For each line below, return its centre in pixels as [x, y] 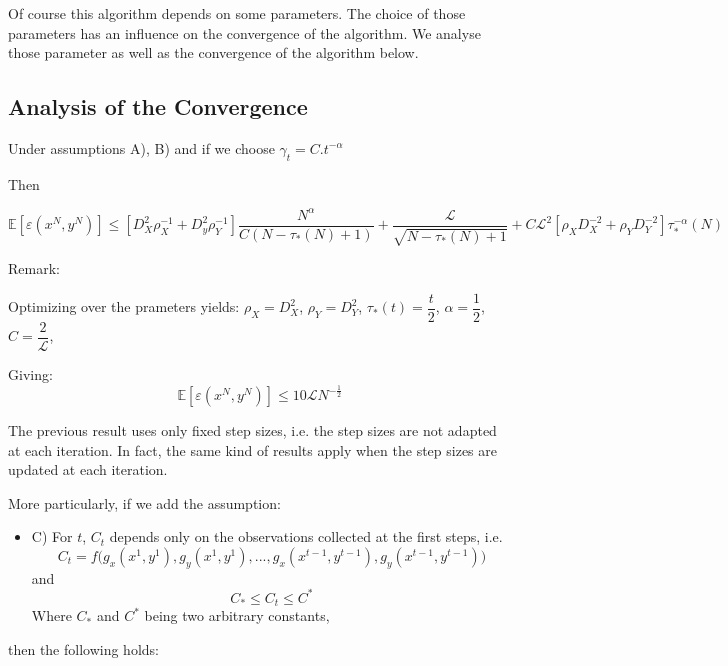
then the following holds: [83, 648]
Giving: [30, 374]
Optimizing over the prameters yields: [124, 306]
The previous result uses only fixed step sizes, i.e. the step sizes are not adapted [252, 430]
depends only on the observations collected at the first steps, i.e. [306, 536]
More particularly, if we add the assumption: [144, 502]
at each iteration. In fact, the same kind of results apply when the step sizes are [252, 449]
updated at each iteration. [88, 469]
